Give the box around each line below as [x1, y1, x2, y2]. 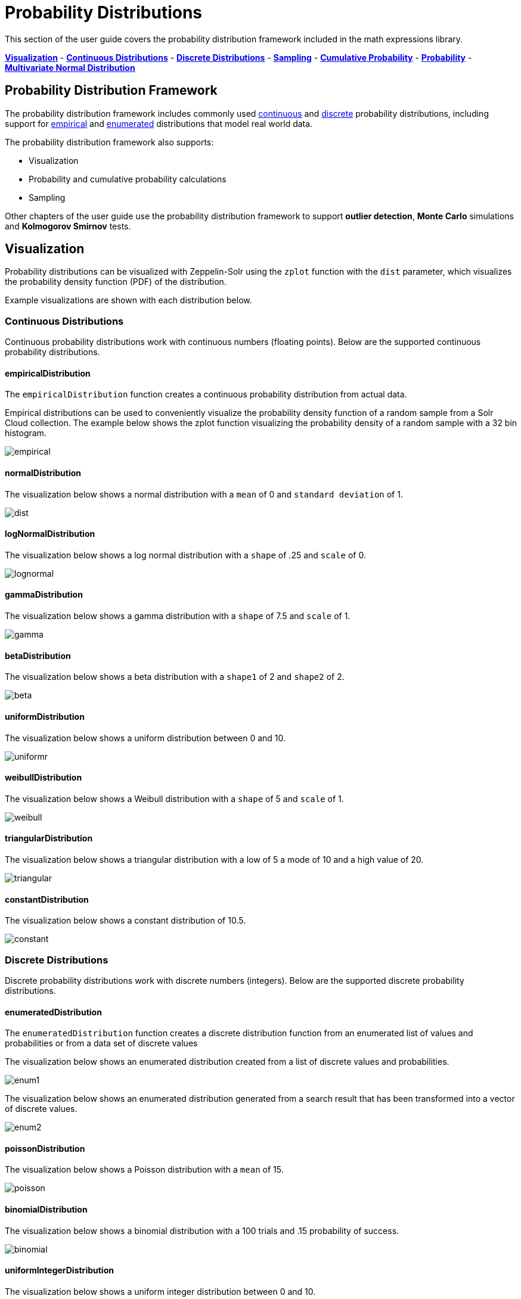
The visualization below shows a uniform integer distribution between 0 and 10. [5, 1286, 316, 1297]
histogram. [5, 428, 46, 439]
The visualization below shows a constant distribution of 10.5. [5, 915, 246, 926]
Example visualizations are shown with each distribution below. [5, 295, 252, 306]
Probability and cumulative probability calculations [29, 173, 227, 184]
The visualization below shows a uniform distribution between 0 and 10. [5, 732, 286, 743]
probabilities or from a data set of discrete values [5, 1038, 198, 1049]
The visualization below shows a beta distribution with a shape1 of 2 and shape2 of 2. [5, 672, 345, 682]
